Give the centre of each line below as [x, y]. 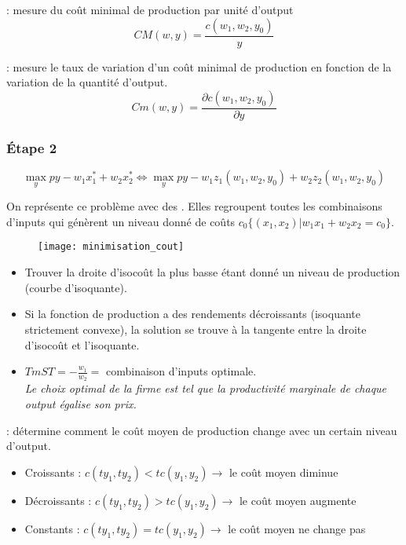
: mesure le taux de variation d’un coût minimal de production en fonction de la [199, 66]
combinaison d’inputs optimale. [181, 371]
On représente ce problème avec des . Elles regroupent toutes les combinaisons [194, 206]
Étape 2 [32, 147]
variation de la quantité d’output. [87, 82]
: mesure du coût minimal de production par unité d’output [150, 9]
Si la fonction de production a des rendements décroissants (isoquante [192, 314]
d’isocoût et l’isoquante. [82, 344]
